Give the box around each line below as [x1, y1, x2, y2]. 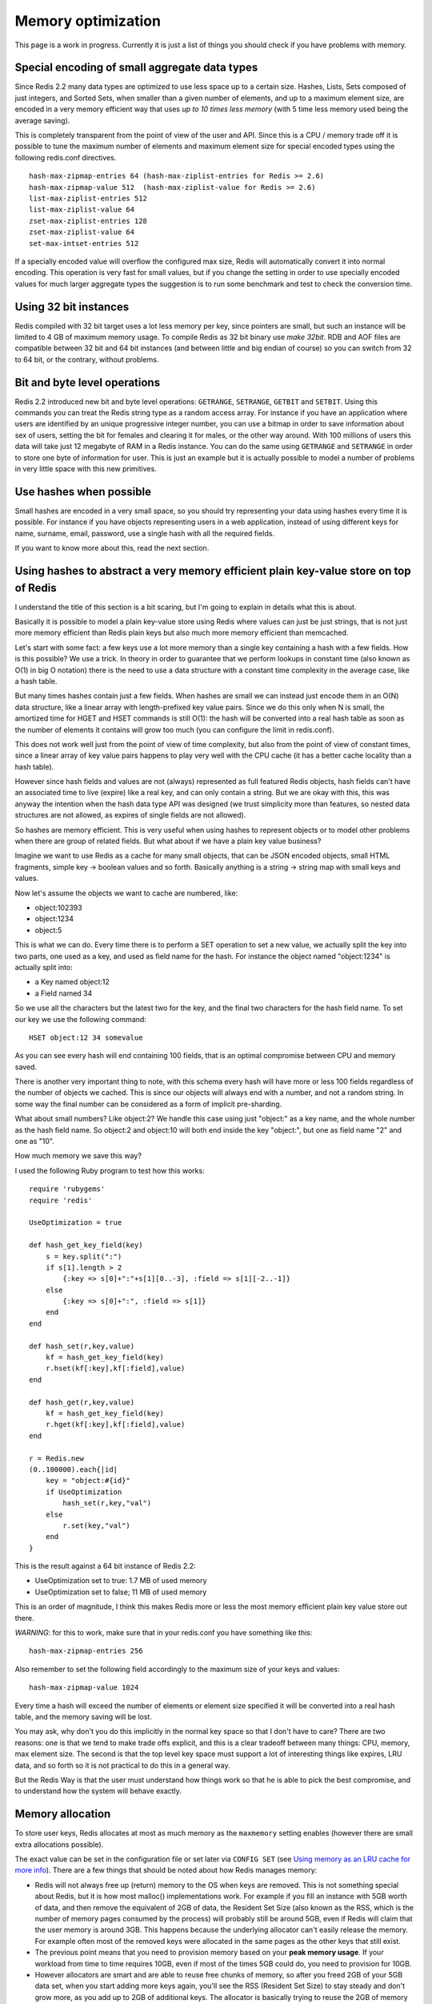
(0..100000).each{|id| [29, 1465, 118, 1474]
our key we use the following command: [14, 1014, 147, 1024]
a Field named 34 [34, 988, 93, 998]
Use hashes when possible [14, 485, 152, 499]
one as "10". [14, 1137, 55, 1146]
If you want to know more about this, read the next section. [14, 543, 210, 553]
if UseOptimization [45, 1487, 122, 1497]
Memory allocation [14, 1808, 111, 1821]
